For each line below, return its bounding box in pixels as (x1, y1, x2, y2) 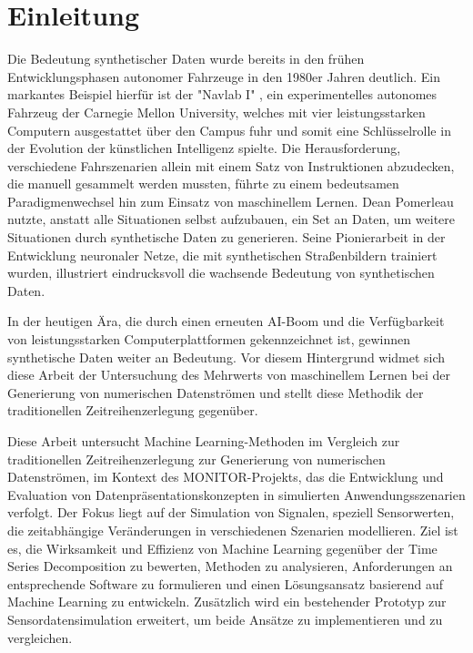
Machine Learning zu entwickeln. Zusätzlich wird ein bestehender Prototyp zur (7, 592, 447, 611)
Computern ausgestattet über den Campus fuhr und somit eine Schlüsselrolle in (7, 120, 451, 139)
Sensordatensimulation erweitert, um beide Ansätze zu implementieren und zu (7, 609, 443, 628)
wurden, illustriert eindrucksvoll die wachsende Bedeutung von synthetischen (7, 263, 435, 282)
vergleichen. (7, 627, 73, 647)
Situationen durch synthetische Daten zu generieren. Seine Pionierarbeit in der (7, 228, 446, 247)
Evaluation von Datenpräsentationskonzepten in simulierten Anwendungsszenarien (7, 485, 466, 504)
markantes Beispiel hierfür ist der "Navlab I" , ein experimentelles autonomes (7, 85, 438, 104)
